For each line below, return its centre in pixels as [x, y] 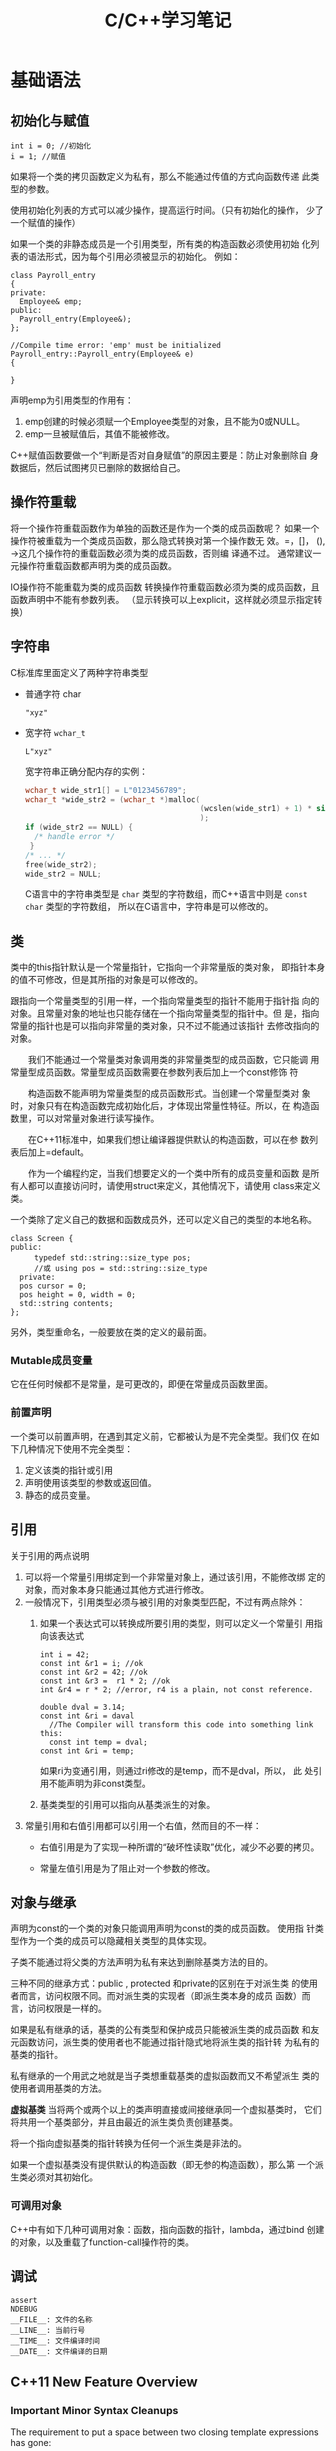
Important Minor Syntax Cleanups [94, 2410]
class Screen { [42, 1239]
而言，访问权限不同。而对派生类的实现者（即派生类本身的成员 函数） [160, 1996]
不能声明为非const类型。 [100, 1783]
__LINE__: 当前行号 [48, 2330]
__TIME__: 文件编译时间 [55, 2341]
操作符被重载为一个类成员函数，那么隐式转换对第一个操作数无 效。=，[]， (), [168, 540]
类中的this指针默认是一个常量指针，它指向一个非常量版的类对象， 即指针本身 [168, 967]
